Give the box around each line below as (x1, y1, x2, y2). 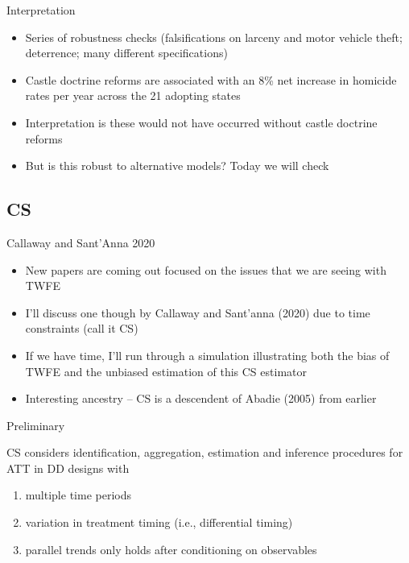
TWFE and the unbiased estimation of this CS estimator (25, 362, 307, 379)
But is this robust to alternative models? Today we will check (25, 157, 329, 174)
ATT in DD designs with (6, 459, 130, 476)
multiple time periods (25, 486, 131, 503)
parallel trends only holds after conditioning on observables (25, 540, 317, 557)
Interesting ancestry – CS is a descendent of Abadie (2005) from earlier (25, 390, 377, 407)
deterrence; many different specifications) (25, 44, 228, 61)
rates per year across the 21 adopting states (25, 87, 241, 104)
